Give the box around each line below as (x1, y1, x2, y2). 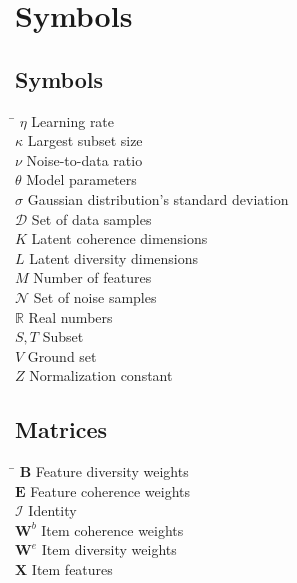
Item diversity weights (41, 539, 177, 560)
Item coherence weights (41, 519, 184, 540)
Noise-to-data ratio (26, 149, 143, 170)
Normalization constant (29, 365, 173, 386)
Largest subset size (27, 130, 143, 151)
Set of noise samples (33, 286, 157, 307)
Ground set (27, 345, 97, 366)
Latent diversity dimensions (29, 247, 199, 268)
